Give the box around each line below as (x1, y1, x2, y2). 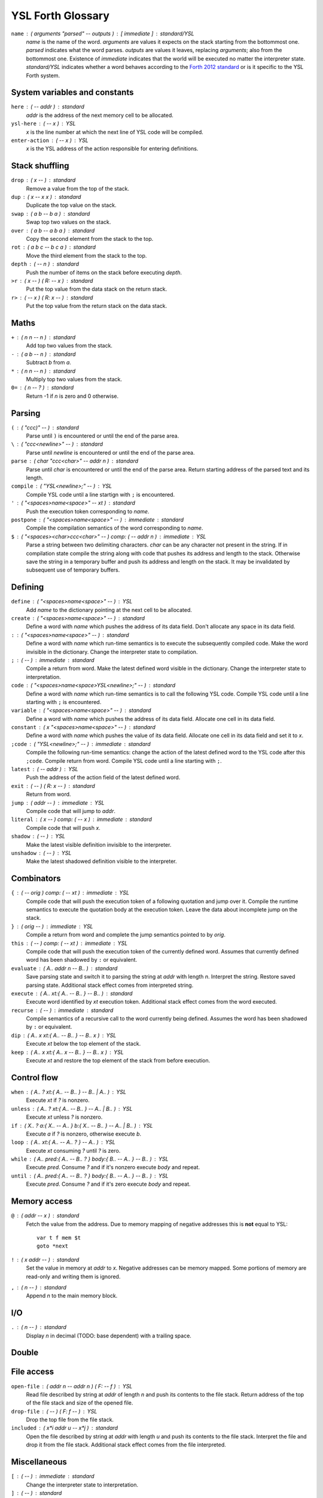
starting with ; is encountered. (26, 698, 102, 705)
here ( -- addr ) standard (11, 103, 85, 110)
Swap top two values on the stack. (26, 219, 111, 226)
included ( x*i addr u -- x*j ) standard (11, 1424, 118, 1431)
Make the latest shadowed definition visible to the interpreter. (26, 857, 177, 865)
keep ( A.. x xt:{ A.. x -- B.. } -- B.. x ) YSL (11, 1049, 124, 1056)
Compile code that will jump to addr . (26, 807, 116, 814)
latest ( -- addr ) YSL (11, 766, 79, 773)
